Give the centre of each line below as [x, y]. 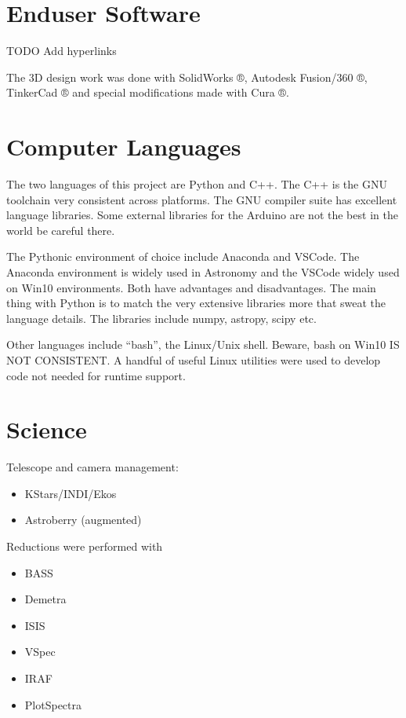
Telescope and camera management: [92, 467]
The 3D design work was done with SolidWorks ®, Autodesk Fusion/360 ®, [187, 77]
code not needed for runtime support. [96, 375]
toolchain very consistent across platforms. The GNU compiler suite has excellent [202, 199]
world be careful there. [61, 230]
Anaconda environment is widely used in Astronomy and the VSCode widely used [203, 272]
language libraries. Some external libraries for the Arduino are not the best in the [202, 215]
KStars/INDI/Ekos [71, 493]
